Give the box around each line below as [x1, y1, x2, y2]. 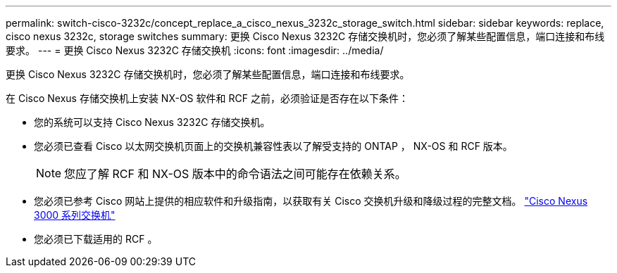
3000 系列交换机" [34, 209, 116, 221]
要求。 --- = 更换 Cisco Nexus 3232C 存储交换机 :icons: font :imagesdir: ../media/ [6, 44, 384, 56]
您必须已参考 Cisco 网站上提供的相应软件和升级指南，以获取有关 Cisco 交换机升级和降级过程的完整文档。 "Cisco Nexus [34, 195, 588, 207]
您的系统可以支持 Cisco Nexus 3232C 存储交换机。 [34, 116, 270, 128]
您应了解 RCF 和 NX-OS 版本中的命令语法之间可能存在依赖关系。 [64, 167, 406, 181]
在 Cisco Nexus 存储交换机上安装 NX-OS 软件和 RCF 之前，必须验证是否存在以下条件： [6, 92, 409, 104]
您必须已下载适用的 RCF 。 [34, 233, 158, 245]
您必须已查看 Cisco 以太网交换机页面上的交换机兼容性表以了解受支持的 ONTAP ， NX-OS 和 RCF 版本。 [34, 140, 513, 152]
